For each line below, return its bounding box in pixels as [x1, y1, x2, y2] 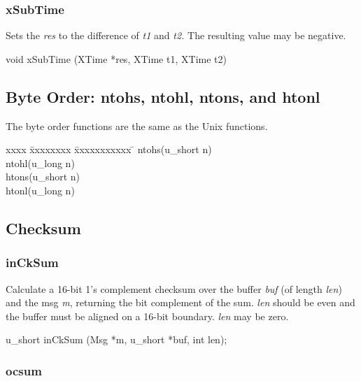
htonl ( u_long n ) [6, 182, 75, 197]
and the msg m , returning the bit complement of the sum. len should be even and [6, 295, 355, 310]
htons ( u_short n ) [6, 169, 80, 184]
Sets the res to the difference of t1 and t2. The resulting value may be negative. [6, 28, 346, 43]
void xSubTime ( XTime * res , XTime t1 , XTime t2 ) [6, 51, 227, 66]
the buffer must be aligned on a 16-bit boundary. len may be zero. [6, 308, 289, 323]
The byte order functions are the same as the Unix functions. [6, 118, 268, 133]
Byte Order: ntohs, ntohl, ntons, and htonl [6, 85, 320, 107]
